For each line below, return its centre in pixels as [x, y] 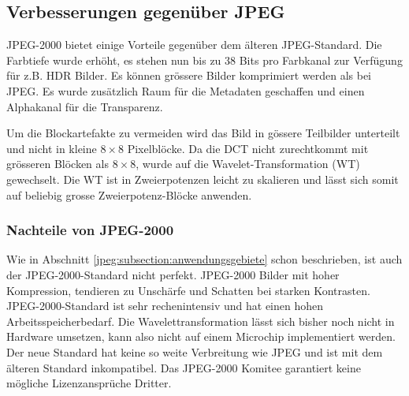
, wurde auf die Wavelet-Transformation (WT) [248, 164]
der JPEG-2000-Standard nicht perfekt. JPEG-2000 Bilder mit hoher [173, 274]
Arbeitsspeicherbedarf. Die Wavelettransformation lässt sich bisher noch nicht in [201, 321]
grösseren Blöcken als [58, 164]
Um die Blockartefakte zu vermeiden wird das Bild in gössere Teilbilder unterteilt [203, 133]
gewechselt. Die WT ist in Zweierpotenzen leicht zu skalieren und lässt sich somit [203, 179]
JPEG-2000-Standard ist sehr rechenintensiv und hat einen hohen [165, 306]
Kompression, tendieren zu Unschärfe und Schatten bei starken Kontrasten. [188, 290]
